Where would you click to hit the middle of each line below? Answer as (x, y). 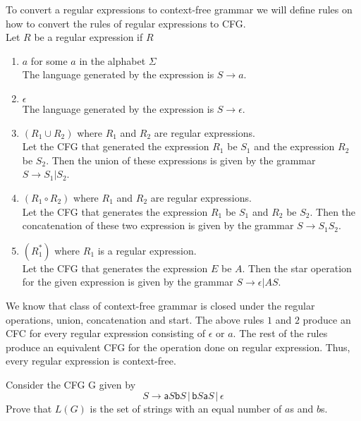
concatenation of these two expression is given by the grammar (158, 225)
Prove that (29, 409)
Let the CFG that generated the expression (116, 146)
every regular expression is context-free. (91, 361)
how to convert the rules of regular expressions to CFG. (126, 23)
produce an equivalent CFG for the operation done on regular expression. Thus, (178, 347)
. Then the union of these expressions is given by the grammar (181, 160)
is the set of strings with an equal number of (186, 409)
